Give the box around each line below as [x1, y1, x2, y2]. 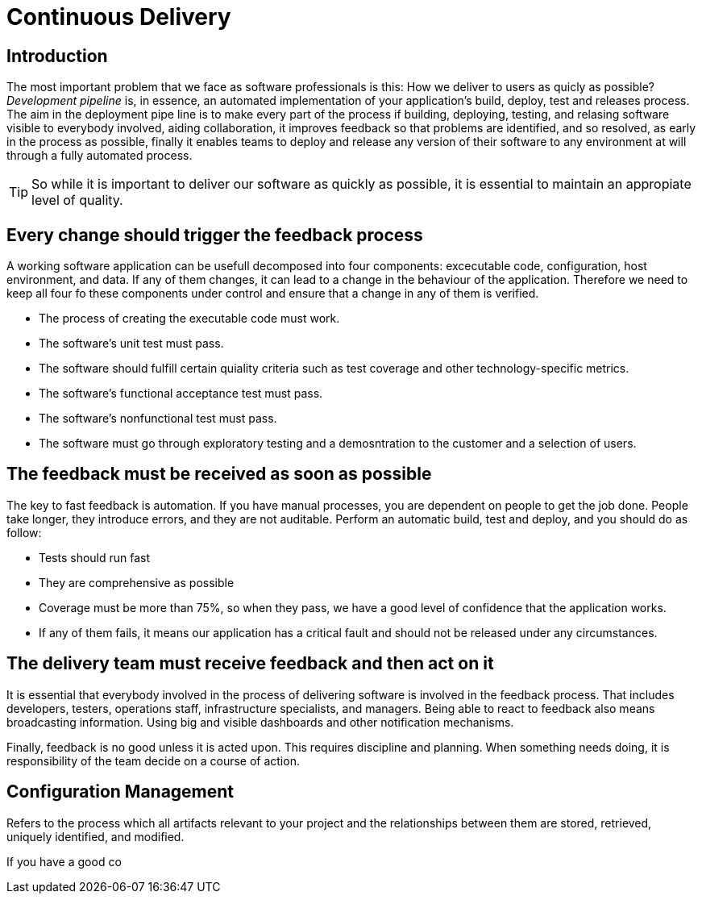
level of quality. [31, 192, 123, 209]
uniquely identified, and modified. [6, 829, 185, 844]
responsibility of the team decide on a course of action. [6, 753, 300, 768]
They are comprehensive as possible [39, 575, 235, 590]
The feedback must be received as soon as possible [6, 464, 432, 485]
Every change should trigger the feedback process [6, 224, 423, 245]
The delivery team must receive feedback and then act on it [6, 653, 494, 674]
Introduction [6, 45, 108, 66]
